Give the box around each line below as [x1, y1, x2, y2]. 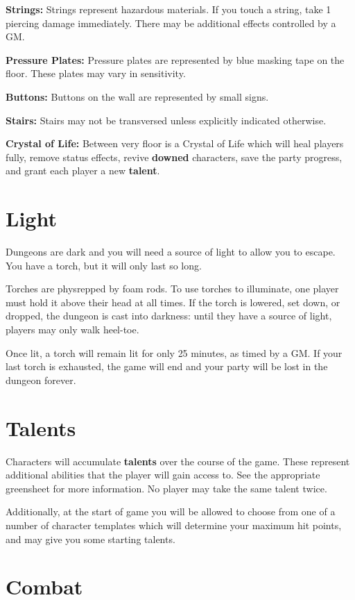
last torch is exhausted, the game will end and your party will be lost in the [6, 359, 328, 374]
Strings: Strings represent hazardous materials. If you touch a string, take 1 [6, 2, 331, 16]
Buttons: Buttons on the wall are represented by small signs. [6, 89, 269, 103]
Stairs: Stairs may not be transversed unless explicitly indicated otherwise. [6, 112, 327, 127]
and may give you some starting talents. [6, 531, 175, 546]
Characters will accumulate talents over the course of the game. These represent [6, 453, 350, 468]
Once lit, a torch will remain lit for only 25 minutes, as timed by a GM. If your [6, 345, 343, 360]
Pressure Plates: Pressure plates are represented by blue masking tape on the [6, 52, 345, 67]
